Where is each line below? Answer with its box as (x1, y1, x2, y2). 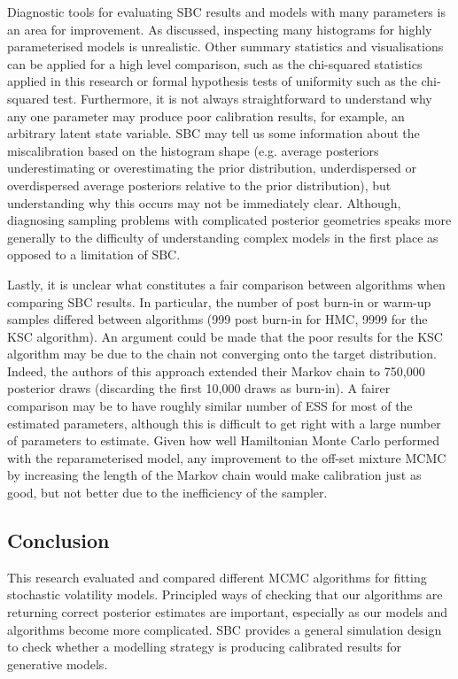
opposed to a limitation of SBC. (7, 245, 181, 264)
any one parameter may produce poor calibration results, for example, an (7, 106, 405, 125)
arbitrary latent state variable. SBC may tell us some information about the (7, 124, 420, 143)
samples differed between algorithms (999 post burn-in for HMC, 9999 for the (7, 310, 428, 328)
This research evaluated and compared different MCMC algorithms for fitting (7, 567, 427, 586)
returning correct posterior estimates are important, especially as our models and (7, 603, 448, 621)
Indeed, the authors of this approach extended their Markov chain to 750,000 (7, 361, 425, 380)
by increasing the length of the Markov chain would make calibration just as (7, 466, 422, 484)
